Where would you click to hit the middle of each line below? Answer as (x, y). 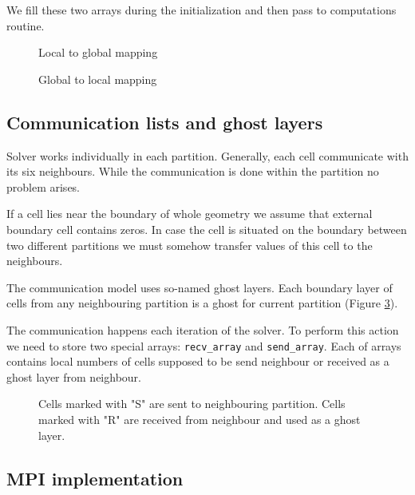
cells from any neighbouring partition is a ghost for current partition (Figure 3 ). (202, 303)
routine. (26, 25)
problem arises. (43, 186)
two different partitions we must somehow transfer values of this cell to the (190, 245)
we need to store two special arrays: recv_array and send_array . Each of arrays (204, 345)
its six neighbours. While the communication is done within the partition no (193, 171)
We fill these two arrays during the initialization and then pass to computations (202, 10)
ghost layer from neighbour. (74, 376)
